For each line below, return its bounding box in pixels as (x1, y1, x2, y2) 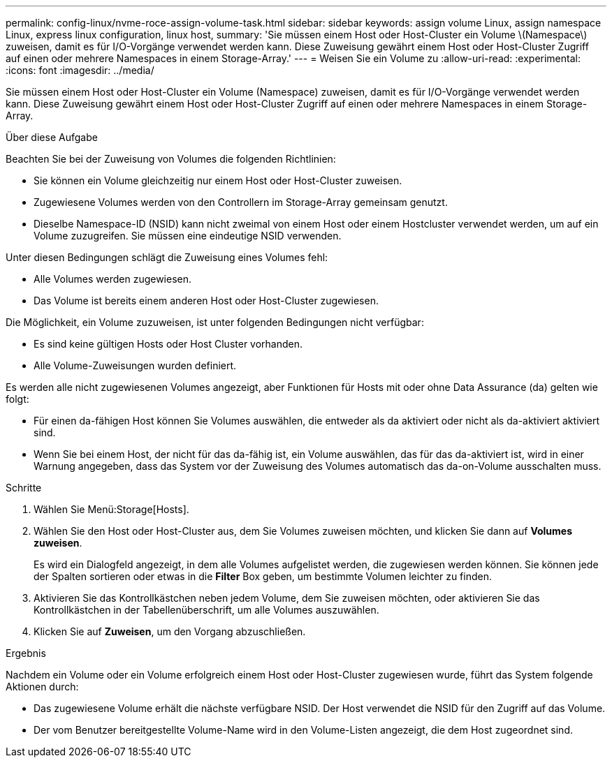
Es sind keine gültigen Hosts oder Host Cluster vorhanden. (34, 338, 303, 350)
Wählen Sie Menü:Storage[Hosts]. (34, 503, 189, 515)
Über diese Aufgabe (6, 131, 98, 143)
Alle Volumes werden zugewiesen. (34, 273, 192, 285)
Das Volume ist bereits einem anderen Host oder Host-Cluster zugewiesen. (34, 295, 379, 306)
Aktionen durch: (6, 681, 79, 692)
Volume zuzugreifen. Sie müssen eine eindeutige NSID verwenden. (34, 230, 342, 242)
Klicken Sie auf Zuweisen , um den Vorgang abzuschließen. (34, 625, 306, 637)
